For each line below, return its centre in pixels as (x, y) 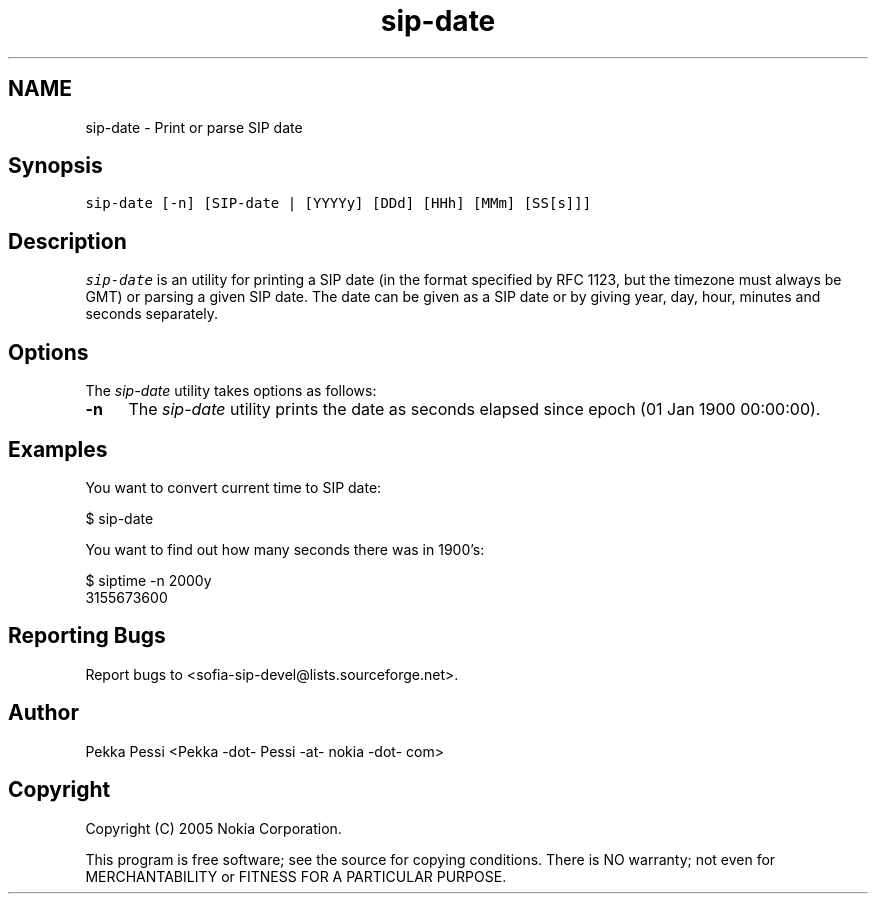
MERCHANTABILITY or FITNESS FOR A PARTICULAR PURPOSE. (296, 876)
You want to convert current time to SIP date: (233, 487)
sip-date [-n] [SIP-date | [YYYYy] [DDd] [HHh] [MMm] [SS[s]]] (338, 203)
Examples (58, 449)
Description (67, 241)
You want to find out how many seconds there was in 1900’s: (285, 549)
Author (43, 713)
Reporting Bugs (87, 636)
